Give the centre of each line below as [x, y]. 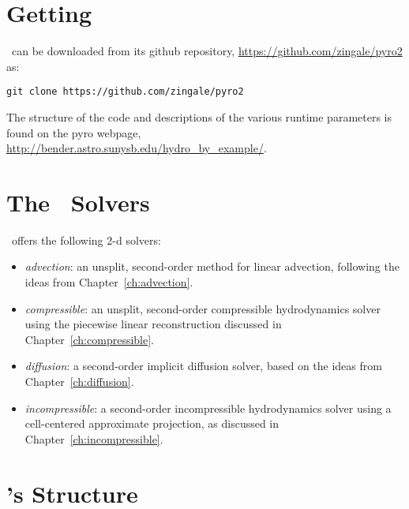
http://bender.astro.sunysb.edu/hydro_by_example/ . [137, 148]
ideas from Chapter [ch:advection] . [109, 282]
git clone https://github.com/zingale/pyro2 [125, 92]
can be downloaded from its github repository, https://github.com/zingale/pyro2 [207, 51]
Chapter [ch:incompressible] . [94, 438]
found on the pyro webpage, [74, 132]
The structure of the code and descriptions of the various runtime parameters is [199, 116]
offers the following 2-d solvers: [86, 240]
